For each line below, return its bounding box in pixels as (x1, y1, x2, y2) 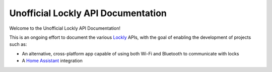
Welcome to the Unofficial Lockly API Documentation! (9, 25, 121, 31)
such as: (9, 41, 27, 47)
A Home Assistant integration (22, 58, 83, 64)
